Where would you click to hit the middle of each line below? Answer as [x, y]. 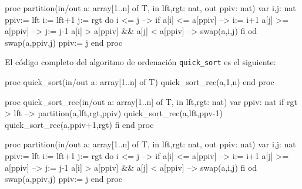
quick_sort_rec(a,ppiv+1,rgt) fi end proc [79, 124]
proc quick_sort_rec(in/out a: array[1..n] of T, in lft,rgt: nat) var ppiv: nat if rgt [151, 101]
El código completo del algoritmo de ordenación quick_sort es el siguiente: [140, 62]
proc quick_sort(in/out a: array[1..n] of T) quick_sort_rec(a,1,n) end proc [140, 82]
